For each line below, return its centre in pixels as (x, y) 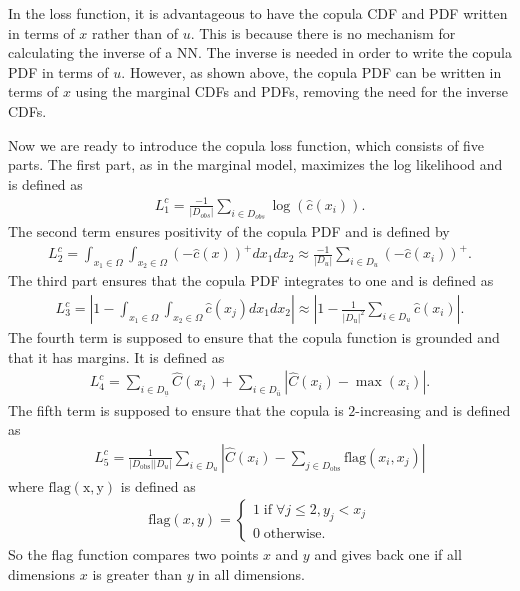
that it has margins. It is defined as (116, 356)
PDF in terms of (58, 71)
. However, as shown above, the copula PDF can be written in (311, 71)
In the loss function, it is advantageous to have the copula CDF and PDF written (258, 13)
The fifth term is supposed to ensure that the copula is (176, 409)
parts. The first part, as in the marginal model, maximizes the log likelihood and (255, 164)
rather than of (135, 32)
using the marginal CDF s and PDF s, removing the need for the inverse (291, 91)
